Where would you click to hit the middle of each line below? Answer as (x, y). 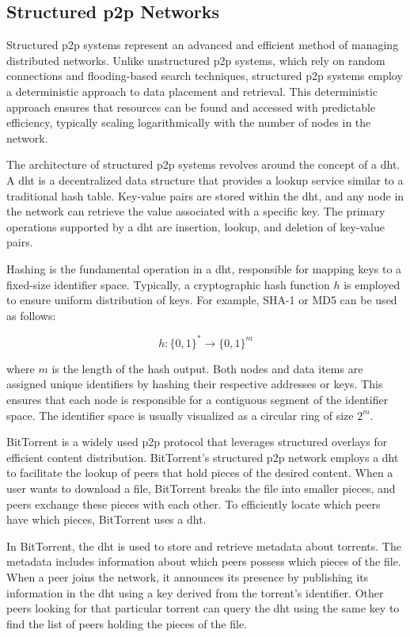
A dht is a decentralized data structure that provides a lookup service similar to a (205, 179)
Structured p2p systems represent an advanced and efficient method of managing (203, 45)
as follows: (31, 315)
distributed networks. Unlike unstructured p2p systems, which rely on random (196, 60)
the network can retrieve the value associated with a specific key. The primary (196, 211)
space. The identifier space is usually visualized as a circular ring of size (180, 415)
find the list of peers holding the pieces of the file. (127, 623)
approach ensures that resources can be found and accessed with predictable (191, 107)
